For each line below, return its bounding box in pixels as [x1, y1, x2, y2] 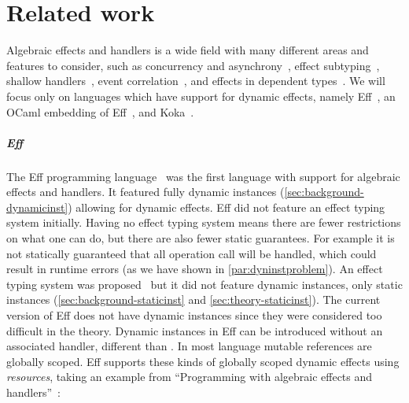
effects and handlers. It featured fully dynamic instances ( [6, 183, 285, 200]
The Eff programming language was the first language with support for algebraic [6, 168, 400, 184]
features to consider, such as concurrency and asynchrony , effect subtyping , [6, 57, 380, 73]
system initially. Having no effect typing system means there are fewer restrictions [6, 214, 401, 231]
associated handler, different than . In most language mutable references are [6, 338, 372, 354]
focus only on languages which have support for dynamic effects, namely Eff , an [6, 87, 396, 104]
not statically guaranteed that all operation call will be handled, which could [6, 245, 377, 261]
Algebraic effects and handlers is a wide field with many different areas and [6, 42, 369, 58]
